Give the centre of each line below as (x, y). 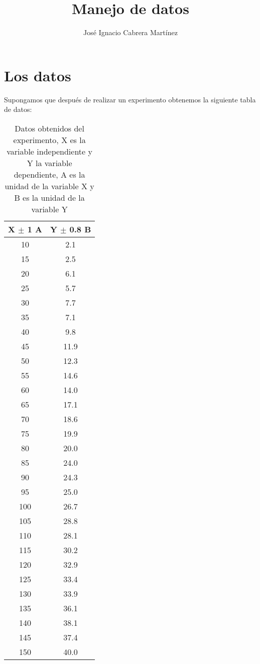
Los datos (38, 75)
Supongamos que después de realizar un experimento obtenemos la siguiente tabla (130, 99)
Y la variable (49, 163)
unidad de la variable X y (49, 186)
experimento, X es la (49, 140)
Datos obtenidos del (49, 128)
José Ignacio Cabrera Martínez (131, 32)
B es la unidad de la (49, 197)
